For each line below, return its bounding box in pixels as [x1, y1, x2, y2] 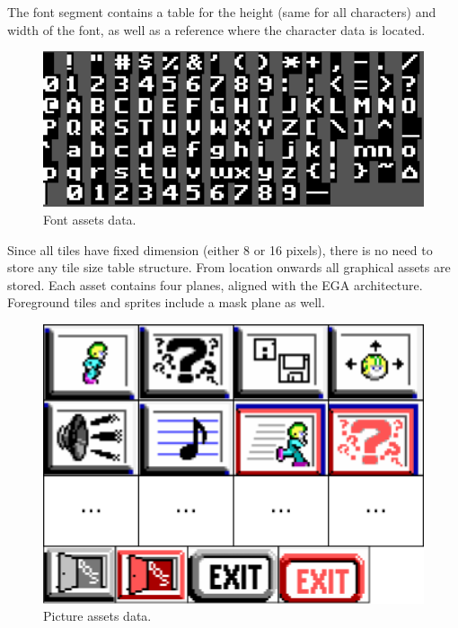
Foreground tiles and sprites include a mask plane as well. [7, 293, 325, 312]
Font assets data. [43, 210, 137, 228]
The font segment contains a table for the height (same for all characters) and [7, 3, 436, 21]
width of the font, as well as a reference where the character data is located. [7, 20, 426, 39]
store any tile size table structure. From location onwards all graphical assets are [7, 258, 451, 277]
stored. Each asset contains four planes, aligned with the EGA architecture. [7, 275, 423, 294]
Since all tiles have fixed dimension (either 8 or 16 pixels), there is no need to [7, 240, 433, 259]
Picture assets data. [43, 606, 152, 625]
